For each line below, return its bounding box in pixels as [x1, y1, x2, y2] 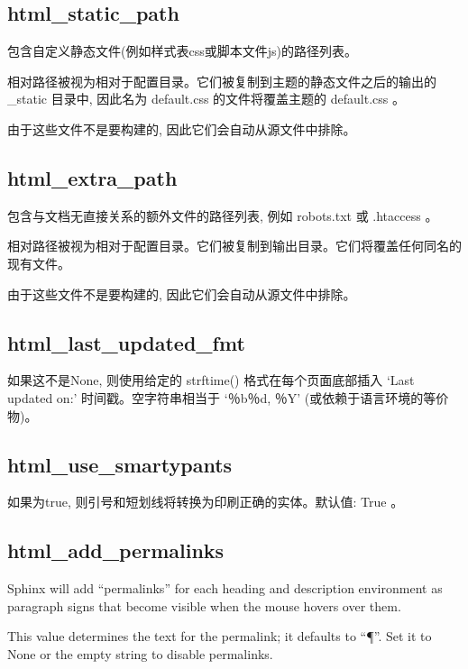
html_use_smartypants [7, 450, 233, 478]
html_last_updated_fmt [7, 328, 245, 356]
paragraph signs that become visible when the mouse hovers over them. [7, 596, 401, 615]
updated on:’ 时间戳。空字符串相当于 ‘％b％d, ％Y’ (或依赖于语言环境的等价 [7, 388, 449, 407]
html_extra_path [7, 163, 178, 191]
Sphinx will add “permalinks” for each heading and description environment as [7, 579, 443, 598]
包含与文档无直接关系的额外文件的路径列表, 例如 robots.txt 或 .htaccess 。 [7, 206, 438, 225]
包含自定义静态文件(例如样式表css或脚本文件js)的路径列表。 [7, 41, 357, 60]
